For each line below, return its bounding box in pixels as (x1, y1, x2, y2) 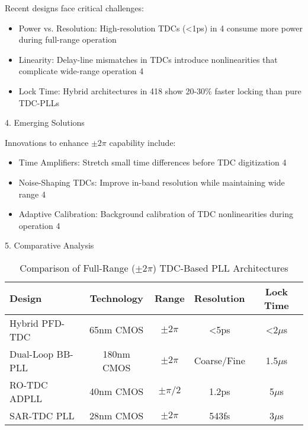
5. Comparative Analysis (5, 239, 94, 251)
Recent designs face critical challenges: (5, 2, 144, 14)
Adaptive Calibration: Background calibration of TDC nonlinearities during (18, 208, 293, 220)
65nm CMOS (89, 323, 144, 337)
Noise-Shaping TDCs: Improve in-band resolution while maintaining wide (18, 176, 285, 188)
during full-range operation (18, 33, 117, 46)
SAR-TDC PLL (9, 408, 75, 422)
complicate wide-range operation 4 (18, 65, 144, 77)
